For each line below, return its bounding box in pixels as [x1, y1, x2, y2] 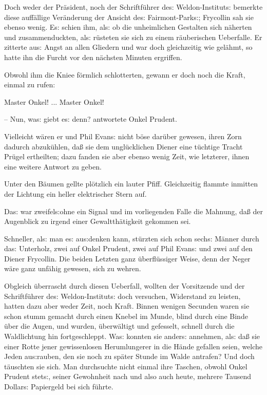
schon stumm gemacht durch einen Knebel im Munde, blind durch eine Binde [4, 310, 248, 321]
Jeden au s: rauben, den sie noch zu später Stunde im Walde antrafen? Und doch [4, 351, 255, 362]
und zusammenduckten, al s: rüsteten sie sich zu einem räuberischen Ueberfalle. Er [4, 31, 262, 42]
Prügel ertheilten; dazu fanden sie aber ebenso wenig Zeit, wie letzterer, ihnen [4, 151, 250, 162]
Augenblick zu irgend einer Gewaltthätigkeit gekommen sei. [4, 216, 191, 227]
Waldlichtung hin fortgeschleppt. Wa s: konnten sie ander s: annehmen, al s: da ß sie [4, 331, 260, 342]
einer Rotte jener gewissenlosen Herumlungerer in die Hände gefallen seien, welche [4, 341, 263, 351]
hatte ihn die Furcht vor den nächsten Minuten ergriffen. [4, 51, 182, 62]
